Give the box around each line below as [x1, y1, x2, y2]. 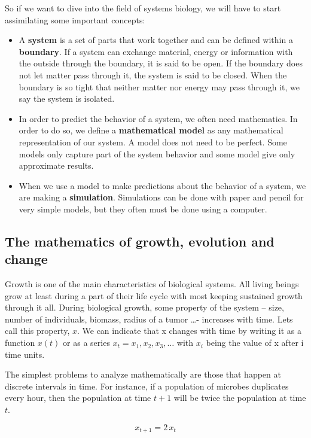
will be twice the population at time [173, 391, 306, 404]
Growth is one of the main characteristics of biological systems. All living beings [5, 278, 299, 290]
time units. [5, 348, 45, 360]
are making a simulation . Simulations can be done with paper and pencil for [19, 191, 304, 203]
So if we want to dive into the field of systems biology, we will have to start [5, 2, 281, 14]
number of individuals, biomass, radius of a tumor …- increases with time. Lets [5, 312, 293, 325]
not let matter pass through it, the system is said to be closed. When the [19, 68, 287, 81]
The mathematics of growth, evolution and [5, 232, 275, 250]
